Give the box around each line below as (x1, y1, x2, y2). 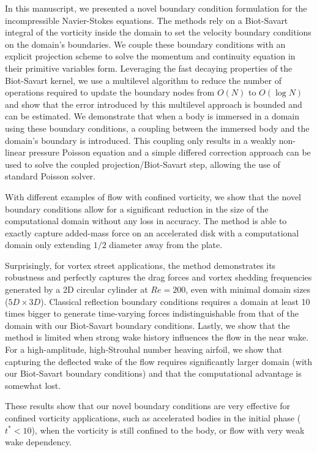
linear (5, 146, 26, 159)
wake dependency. (5, 435, 72, 448)
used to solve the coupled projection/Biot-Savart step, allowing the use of (5, 157, 280, 170)
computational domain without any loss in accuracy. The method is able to (5, 214, 287, 227)
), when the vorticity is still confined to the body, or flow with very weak (31, 423, 305, 436)
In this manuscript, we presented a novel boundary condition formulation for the (5, 2, 307, 14)
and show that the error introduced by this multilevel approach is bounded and (5, 97, 302, 110)
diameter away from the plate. (109, 238, 223, 251)
